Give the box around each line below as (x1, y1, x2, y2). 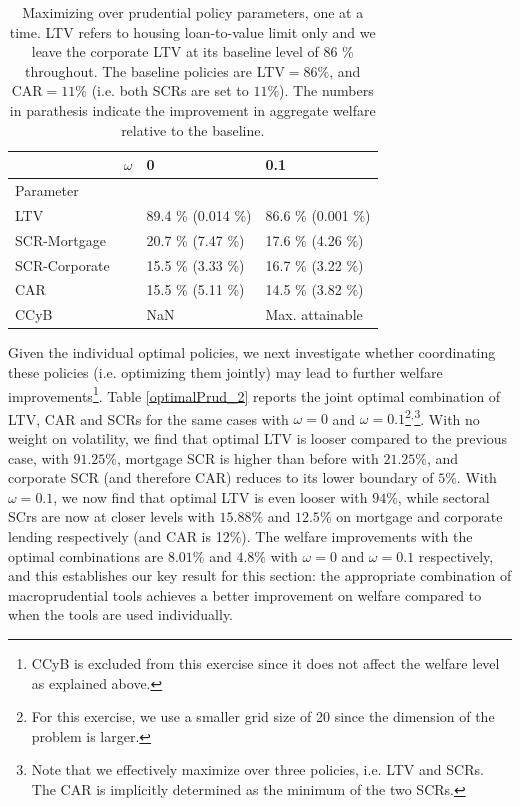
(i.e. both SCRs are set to (91, 80, 249, 101)
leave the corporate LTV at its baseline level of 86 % (31, 41, 354, 62)
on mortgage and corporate (336, 506, 503, 527)
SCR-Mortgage (15, 229, 106, 250)
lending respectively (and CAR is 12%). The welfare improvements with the (8, 525, 473, 546)
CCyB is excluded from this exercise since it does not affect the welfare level (31, 652, 500, 673)
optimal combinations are (8, 545, 164, 566)
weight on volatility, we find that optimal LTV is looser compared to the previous (8, 428, 508, 448)
